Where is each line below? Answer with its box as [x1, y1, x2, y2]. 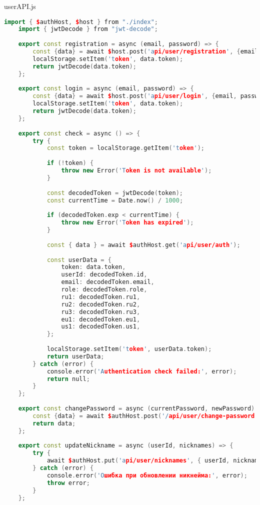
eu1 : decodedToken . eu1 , [61, 315, 140, 323]
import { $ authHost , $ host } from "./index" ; [4, 18, 158, 25]
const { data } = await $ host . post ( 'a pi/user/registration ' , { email [32, 48, 258, 55]
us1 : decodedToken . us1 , [61, 323, 140, 330]
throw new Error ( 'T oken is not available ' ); [61, 167, 212, 174]
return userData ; [46, 352, 104, 360]
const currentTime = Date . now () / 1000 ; [46, 196, 183, 204]
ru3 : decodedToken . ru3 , [61, 308, 140, 315]
